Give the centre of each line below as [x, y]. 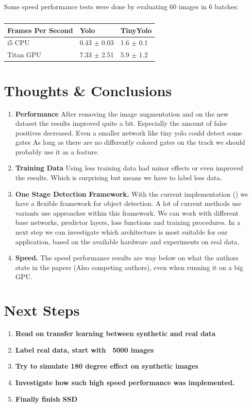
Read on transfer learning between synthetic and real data [115, 333]
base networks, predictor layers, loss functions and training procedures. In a [128, 222]
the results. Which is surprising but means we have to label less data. [118, 178]
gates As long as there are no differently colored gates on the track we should [130, 142]
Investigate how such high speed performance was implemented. [125, 382]
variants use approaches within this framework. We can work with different [127, 212]
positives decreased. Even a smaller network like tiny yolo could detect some [129, 132]
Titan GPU [24, 55]
